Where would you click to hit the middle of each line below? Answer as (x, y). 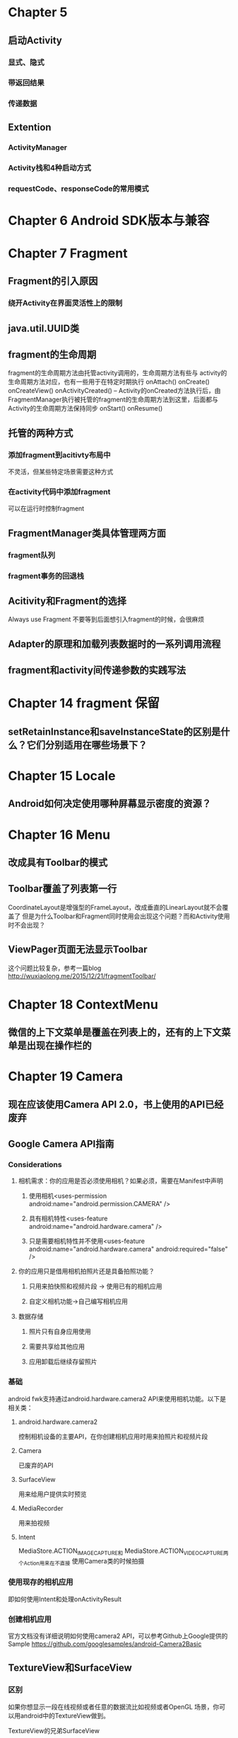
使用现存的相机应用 (41, 1582)
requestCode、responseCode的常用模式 (78, 189)
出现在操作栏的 (59, 1046)
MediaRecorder (41, 1508)
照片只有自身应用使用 (60, 1332)
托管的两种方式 (41, 433)
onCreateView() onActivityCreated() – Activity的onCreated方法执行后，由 (114, 391)
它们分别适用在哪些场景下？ (87, 745)
